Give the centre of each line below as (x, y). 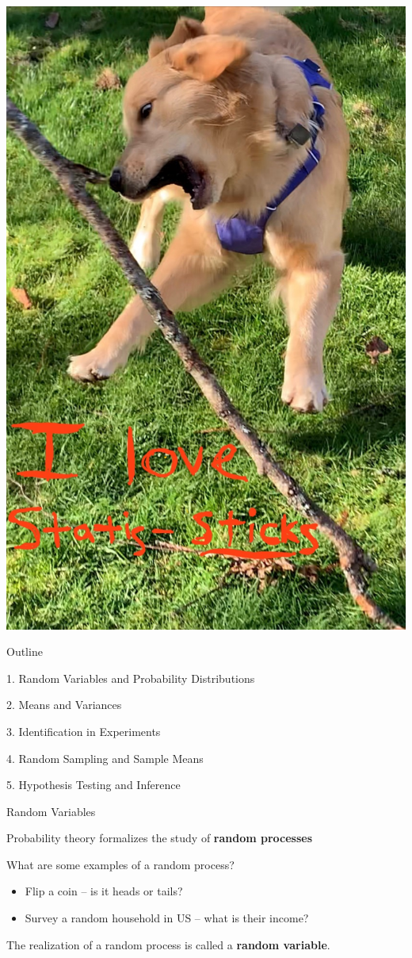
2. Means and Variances (64, 705)
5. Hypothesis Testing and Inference (93, 785)
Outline (25, 651)
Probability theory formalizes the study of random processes (160, 838)
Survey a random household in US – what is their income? (167, 918)
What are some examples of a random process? (120, 864)
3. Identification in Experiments (84, 731)
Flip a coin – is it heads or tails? (104, 891)
